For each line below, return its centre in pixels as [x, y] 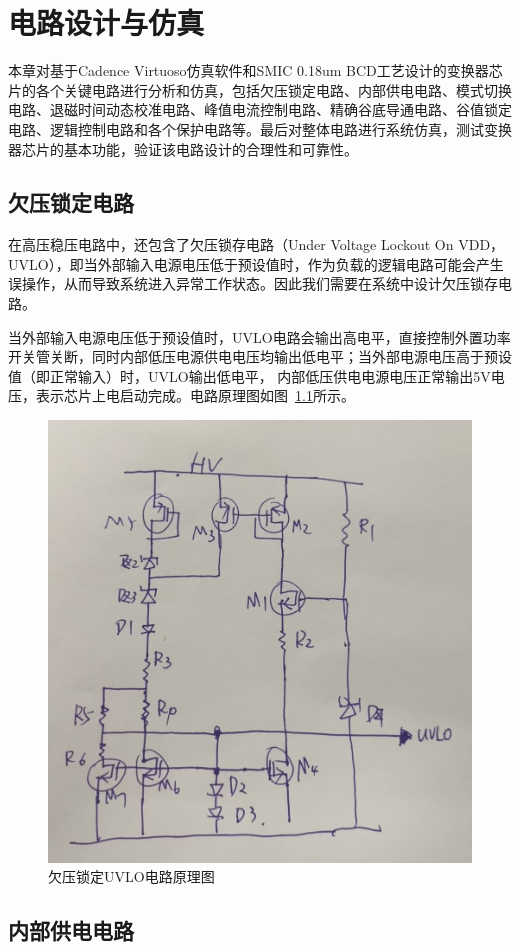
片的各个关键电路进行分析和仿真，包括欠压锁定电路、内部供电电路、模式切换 [260, 89]
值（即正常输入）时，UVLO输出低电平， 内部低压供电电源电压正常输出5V [249, 375]
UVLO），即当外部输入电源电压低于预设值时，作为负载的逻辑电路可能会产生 [256, 263]
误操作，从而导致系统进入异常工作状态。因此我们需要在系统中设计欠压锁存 [253, 283]
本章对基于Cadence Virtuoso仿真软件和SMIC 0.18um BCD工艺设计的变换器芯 [255, 70]
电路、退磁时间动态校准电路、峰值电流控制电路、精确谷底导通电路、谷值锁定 [260, 109]
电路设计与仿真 [106, 22]
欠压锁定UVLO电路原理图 [131, 876]
